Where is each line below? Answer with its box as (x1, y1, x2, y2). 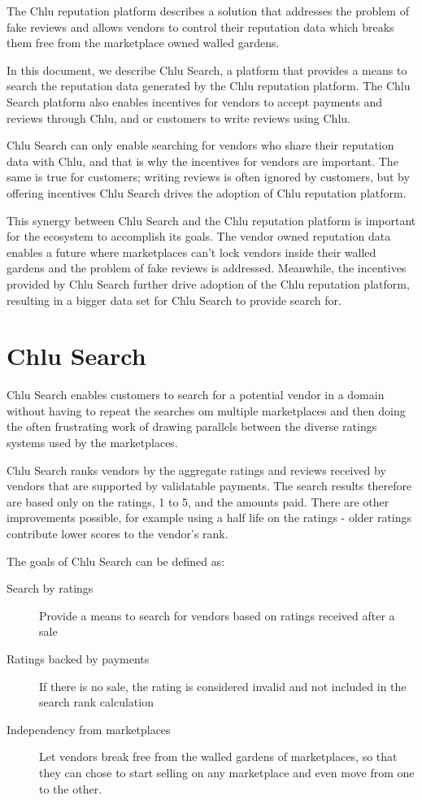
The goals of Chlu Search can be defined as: (7, 552, 225, 569)
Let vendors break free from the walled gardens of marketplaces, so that (39, 748, 398, 765)
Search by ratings (7, 580, 94, 597)
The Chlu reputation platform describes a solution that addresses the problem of (7, 2, 409, 19)
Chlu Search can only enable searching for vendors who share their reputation (7, 137, 394, 154)
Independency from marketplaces (7, 720, 171, 737)
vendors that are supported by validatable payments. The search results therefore (7, 477, 412, 494)
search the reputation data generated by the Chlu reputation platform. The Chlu (7, 77, 411, 94)
